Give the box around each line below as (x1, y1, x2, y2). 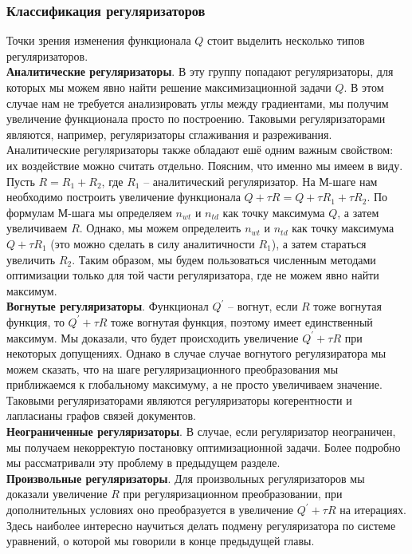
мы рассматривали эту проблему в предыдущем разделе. (6, 454, 281, 471)
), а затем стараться (271, 235, 367, 251)
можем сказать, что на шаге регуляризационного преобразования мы (6, 360, 339, 377)
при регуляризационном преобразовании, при (123, 485, 343, 502)
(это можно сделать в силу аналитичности (50, 235, 255, 251)
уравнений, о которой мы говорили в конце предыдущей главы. (6, 532, 315, 549)
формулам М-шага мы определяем (6, 204, 172, 220)
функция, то (6, 313, 65, 330)
